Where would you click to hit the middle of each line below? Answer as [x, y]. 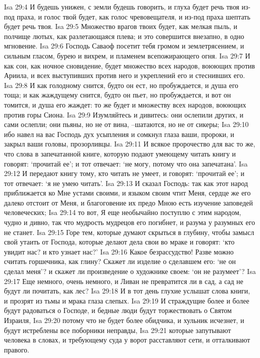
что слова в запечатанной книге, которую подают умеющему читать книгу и [120, 153]
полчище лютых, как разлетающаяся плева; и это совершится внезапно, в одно [124, 36]
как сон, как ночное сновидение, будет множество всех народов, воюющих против [129, 65]
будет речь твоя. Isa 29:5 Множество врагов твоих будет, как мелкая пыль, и [121, 26]
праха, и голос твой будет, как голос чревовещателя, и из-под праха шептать [133, 16]
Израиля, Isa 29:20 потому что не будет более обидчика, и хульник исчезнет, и [124, 320]
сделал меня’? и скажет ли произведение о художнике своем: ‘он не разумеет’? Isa [130, 271]
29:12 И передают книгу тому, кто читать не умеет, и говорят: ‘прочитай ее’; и [124, 173]
